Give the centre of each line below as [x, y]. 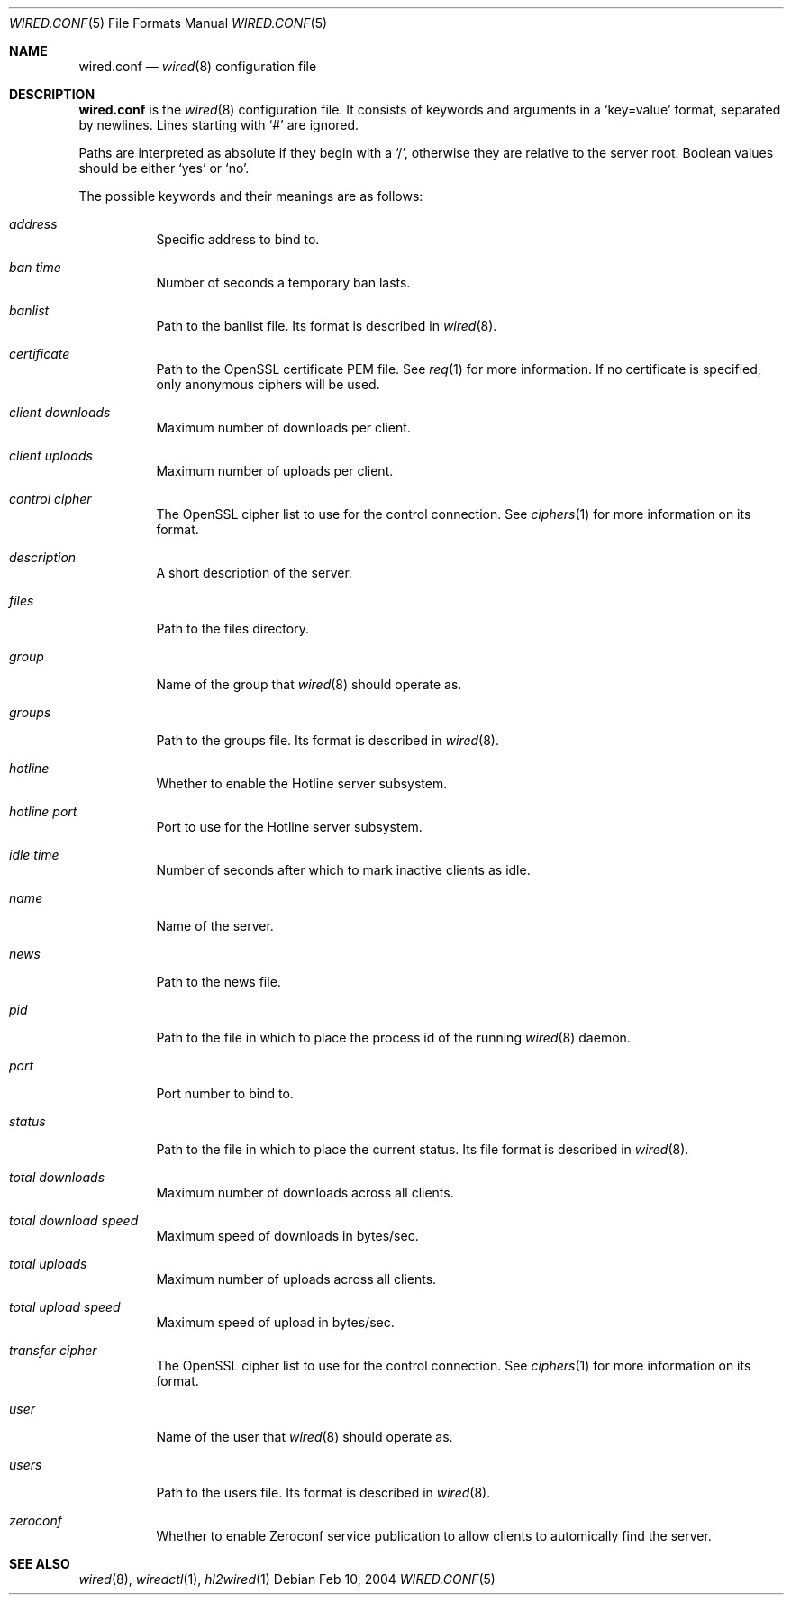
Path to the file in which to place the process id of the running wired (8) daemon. [393, 1038]
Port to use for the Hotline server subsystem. [289, 827]
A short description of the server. [254, 573]
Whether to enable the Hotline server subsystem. [302, 783]
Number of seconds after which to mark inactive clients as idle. [343, 870]
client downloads [60, 412]
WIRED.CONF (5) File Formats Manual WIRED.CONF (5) [168, 23]
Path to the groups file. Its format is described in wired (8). [327, 740]
